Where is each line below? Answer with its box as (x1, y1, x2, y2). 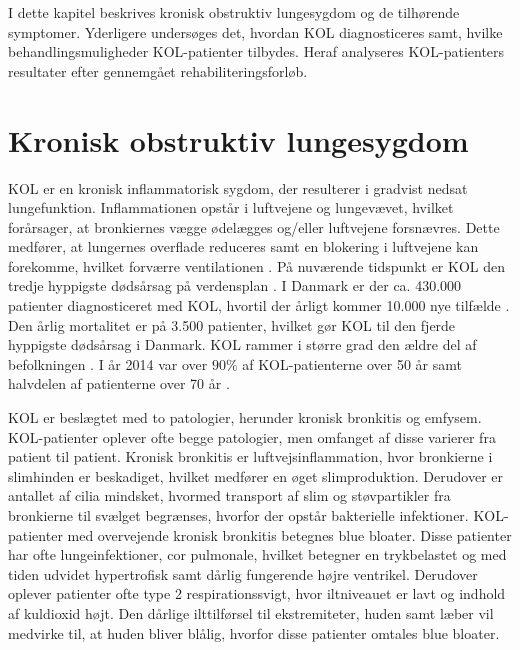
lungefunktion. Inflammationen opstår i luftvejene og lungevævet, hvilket (8, 197, 454, 218)
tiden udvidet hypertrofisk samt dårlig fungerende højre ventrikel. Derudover (8, 563, 478, 584)
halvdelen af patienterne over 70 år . (8, 373, 230, 394)
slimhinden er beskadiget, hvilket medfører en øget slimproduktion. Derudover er (8, 465, 504, 486)
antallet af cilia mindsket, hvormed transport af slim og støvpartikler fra (8, 485, 451, 506)
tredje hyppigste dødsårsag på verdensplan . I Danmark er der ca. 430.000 (8, 275, 462, 296)
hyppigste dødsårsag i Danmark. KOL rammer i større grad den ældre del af (8, 334, 477, 355)
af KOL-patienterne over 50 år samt (242, 353, 462, 374)
